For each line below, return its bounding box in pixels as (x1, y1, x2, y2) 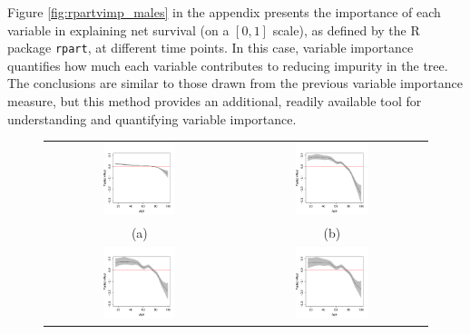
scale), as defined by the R (272, 20, 420, 39)
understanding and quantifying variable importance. (7, 109, 297, 128)
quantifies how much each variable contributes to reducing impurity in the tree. (7, 55, 448, 74)
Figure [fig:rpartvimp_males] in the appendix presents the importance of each (7, 3, 441, 21)
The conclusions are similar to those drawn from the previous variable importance (7, 74, 463, 93)
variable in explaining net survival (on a (7, 20, 230, 39)
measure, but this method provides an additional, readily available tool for (7, 92, 422, 111)
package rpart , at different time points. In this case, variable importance (7, 38, 414, 57)
